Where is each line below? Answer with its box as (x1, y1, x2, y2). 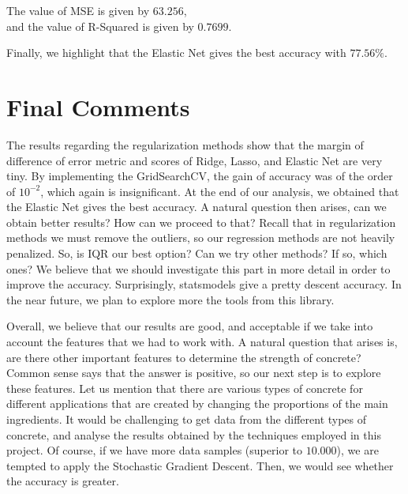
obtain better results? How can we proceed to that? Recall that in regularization (6, 213, 396, 230)
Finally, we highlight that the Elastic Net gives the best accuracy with (6, 44, 346, 61)
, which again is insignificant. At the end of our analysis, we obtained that (40, 183, 399, 199)
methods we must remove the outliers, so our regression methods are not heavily (6, 229, 395, 246)
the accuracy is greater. (6, 473, 119, 489)
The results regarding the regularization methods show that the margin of (6, 136, 364, 153)
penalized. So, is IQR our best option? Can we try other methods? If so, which (6, 245, 387, 262)
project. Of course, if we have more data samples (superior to (6, 442, 302, 458)
